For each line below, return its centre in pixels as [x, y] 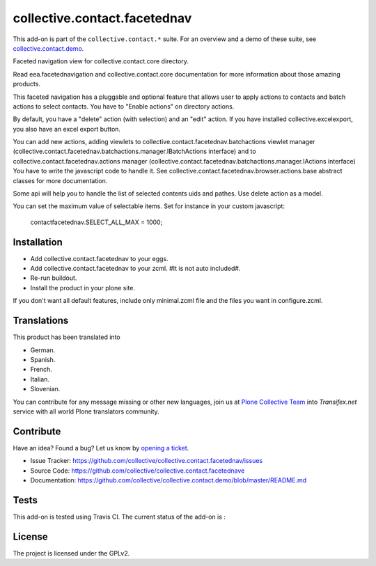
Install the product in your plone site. [83, 288]
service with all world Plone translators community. [86, 411]
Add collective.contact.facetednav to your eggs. [99, 258]
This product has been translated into [67, 337]
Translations [41, 321]
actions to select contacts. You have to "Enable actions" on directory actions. [124, 106]
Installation [38, 242]
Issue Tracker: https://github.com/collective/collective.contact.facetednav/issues [147, 461]
